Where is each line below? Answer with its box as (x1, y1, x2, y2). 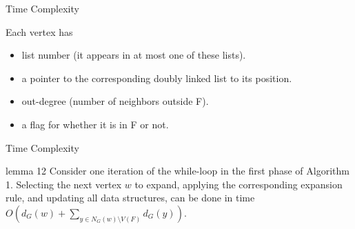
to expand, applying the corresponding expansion (134, 177, 343, 191)
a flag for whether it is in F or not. (21, 117, 169, 131)
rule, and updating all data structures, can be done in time (6, 190, 255, 205)
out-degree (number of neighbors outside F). (21, 94, 209, 108)
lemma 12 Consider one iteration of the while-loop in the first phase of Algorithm (6, 163, 349, 178)
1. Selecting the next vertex (6, 177, 122, 191)
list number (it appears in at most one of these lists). (21, 48, 246, 62)
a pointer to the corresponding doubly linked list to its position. (21, 70, 292, 85)
